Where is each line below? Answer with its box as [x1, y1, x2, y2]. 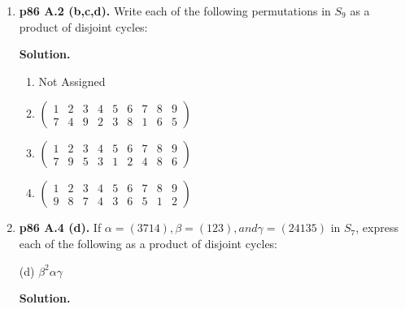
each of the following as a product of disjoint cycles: [19, 234, 278, 251]
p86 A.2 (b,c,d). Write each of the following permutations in [19, 2, 331, 19]
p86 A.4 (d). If [19, 219, 102, 236]
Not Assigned [38, 72, 106, 89]
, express [355, 219, 398, 236]
